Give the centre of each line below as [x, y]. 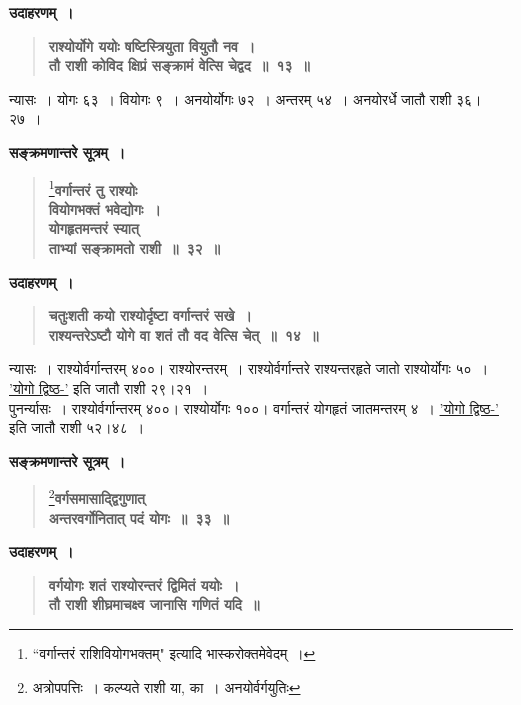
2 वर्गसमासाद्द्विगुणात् [96, 496]
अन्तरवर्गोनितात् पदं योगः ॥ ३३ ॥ [138, 517]
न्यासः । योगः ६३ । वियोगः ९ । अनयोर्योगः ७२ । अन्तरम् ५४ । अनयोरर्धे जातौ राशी [230, 98]
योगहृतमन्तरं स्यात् [93, 228]
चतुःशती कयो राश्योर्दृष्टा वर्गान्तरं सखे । [150, 315]
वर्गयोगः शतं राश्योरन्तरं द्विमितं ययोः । [144, 584]
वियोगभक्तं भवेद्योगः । [104, 208]
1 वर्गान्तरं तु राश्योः [93, 188]
